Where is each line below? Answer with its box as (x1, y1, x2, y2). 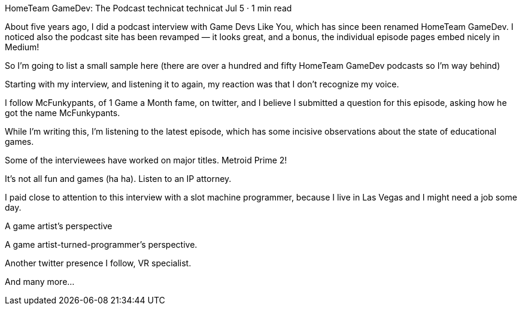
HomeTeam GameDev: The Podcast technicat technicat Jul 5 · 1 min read (5, 3, 292, 13)
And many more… (5, 276, 75, 287)
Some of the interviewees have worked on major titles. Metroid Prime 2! (5, 155, 287, 165)
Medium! (5, 42, 40, 52)
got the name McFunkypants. (5, 108, 120, 118)
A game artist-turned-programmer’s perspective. (5, 239, 198, 250)
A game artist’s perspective (5, 221, 113, 231)
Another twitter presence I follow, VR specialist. (5, 258, 192, 268)
